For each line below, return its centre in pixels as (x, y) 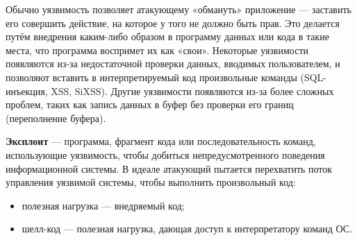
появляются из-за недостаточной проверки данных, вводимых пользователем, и (173, 63)
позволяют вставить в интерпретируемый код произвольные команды (151, 77)
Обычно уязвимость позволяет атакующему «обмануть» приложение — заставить (178, 9)
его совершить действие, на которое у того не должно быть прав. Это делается (173, 23)
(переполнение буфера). (56, 118)
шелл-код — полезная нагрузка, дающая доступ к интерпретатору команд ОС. (187, 229)
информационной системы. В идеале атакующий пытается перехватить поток (169, 168)
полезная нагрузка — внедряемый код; (103, 205)
